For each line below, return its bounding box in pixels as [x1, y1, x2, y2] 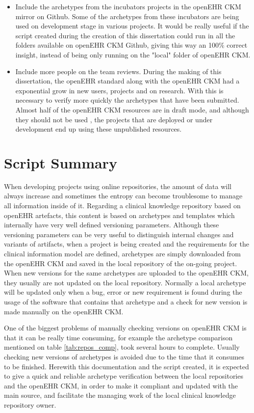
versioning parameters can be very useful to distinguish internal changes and [4, 229, 234, 239]
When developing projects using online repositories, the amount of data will [4, 181, 232, 191]
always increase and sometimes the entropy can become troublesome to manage [4, 191, 243, 201]
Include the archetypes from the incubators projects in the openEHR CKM [15, 1, 241, 11]
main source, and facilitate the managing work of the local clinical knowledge [4, 390, 236, 400]
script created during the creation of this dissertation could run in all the [15, 30, 235, 40]
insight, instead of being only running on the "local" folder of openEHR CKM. [15, 49, 251, 59]
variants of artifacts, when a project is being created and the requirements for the [4, 239, 249, 249]
